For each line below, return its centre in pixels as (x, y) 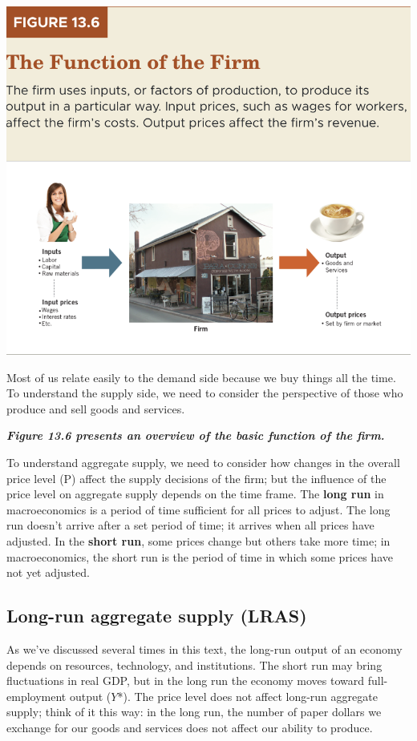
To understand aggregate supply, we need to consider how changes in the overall (203, 463)
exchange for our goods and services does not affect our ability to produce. (190, 727)
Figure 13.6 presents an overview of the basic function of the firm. (196, 435)
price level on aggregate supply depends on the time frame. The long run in (195, 494)
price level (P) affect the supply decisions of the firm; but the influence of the (196, 478)
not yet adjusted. (48, 572)
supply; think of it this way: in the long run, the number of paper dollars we (194, 712)
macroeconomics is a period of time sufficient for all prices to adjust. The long (198, 509)
